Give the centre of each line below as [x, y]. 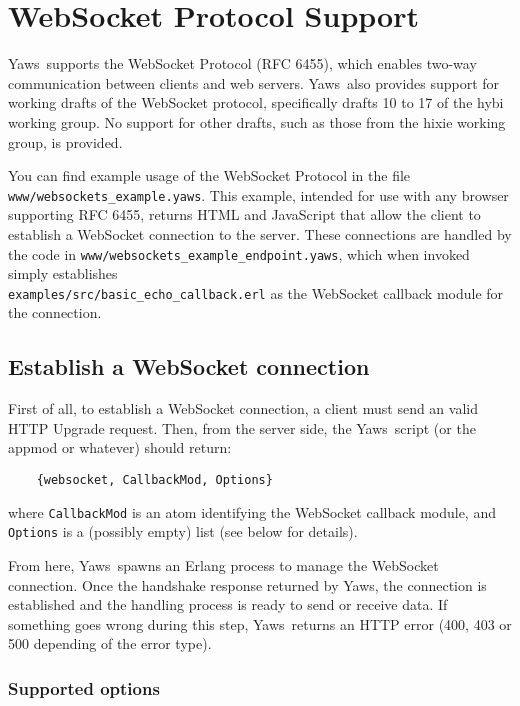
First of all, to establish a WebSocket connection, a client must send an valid [243, 408]
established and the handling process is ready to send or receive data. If [228, 604]
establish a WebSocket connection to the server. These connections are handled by [260, 233]
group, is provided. [65, 141]
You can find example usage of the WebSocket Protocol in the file [209, 175]
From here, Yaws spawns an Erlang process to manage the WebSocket [223, 564]
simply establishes [63, 273]
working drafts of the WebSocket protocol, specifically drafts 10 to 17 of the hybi [256, 102]
